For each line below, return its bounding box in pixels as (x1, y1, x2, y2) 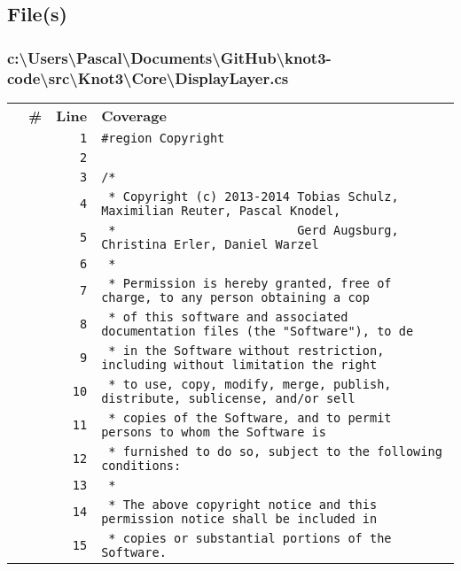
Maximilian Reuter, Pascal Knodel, (101, 203, 341, 218)
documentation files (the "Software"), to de (101, 323, 414, 338)
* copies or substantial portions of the (108, 530, 392, 545)
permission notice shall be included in (101, 511, 378, 526)
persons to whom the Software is (101, 424, 326, 439)
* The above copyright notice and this (108, 497, 378, 512)
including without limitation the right (101, 357, 378, 372)
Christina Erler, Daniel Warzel (101, 236, 319, 251)
